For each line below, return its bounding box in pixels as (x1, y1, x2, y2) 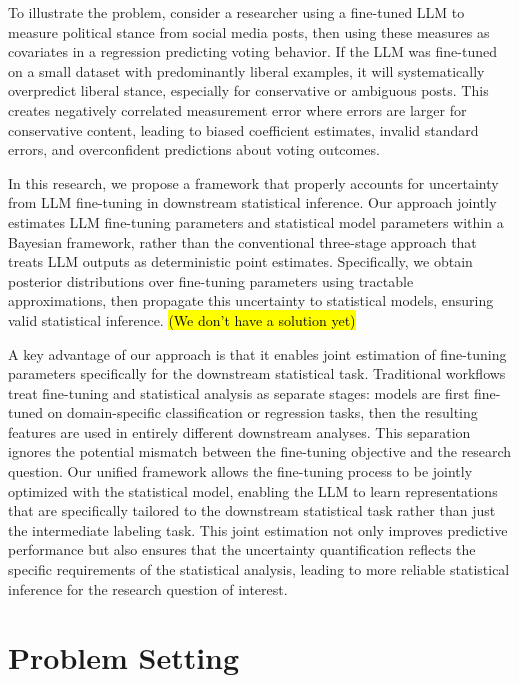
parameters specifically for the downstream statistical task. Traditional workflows (8, 363, 506, 384)
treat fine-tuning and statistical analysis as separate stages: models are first (8, 382, 470, 403)
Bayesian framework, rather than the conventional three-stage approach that (8, 231, 477, 252)
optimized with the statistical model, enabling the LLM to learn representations (8, 480, 498, 501)
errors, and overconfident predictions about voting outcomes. (8, 139, 380, 160)
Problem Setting (8, 637, 240, 678)
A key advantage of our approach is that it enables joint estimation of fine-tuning (8, 343, 507, 364)
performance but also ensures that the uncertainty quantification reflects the (8, 539, 476, 560)
